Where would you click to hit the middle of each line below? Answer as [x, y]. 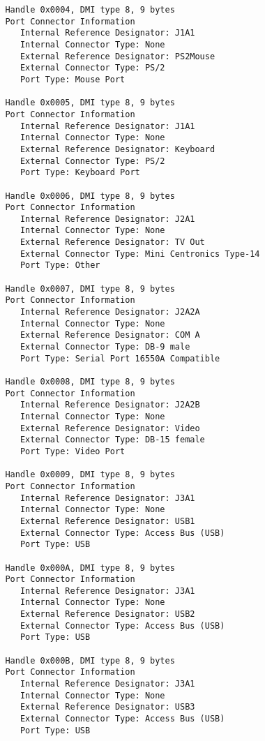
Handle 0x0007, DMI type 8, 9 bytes [90, 289]
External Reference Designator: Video [110, 428]
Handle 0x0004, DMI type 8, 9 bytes [90, 10]
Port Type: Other [60, 265]
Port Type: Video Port [73, 451]
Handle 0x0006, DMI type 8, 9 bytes [90, 196]
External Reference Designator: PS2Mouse [118, 56]
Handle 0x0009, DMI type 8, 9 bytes [90, 475]
